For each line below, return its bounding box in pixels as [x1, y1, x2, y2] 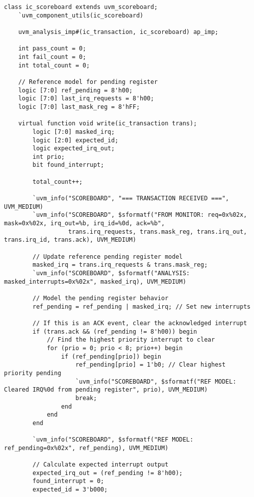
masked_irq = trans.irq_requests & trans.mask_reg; [32, 261, 208, 269]
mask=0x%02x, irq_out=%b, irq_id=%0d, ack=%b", [4, 220, 165, 227]
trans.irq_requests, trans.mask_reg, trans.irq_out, [68, 228, 247, 235]
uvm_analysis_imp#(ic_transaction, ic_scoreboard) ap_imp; [18, 28, 219, 35]
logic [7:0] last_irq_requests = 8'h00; [18, 95, 154, 102]
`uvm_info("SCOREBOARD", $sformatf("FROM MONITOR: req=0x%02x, [32, 211, 247, 219]
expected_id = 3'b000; [32, 486, 108, 494]
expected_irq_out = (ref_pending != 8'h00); [32, 469, 183, 477]
